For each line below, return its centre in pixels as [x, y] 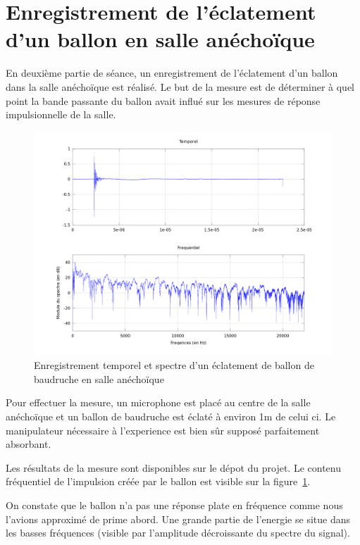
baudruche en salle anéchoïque [99, 378]
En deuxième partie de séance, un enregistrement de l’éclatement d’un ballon [172, 73]
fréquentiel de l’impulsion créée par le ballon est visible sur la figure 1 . [158, 481]
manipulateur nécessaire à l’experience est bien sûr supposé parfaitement [163, 430]
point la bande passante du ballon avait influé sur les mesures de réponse [163, 100]
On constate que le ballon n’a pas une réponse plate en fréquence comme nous [174, 505]
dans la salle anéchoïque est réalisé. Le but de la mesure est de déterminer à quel [180, 86]
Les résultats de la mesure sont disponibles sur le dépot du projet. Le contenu [173, 467]
